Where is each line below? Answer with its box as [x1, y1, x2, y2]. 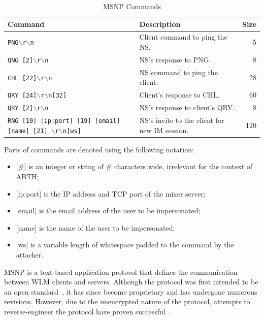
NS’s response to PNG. [139, 54, 211, 65]
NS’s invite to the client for [139, 115, 224, 125]
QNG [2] [8, 56, 34, 64]
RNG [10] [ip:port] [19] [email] [8, 117, 120, 125]
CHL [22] [8, 74, 37, 82]
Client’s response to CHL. [139, 89, 220, 100]
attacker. [16, 249, 44, 260]
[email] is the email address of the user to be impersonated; [16, 205, 201, 216]
